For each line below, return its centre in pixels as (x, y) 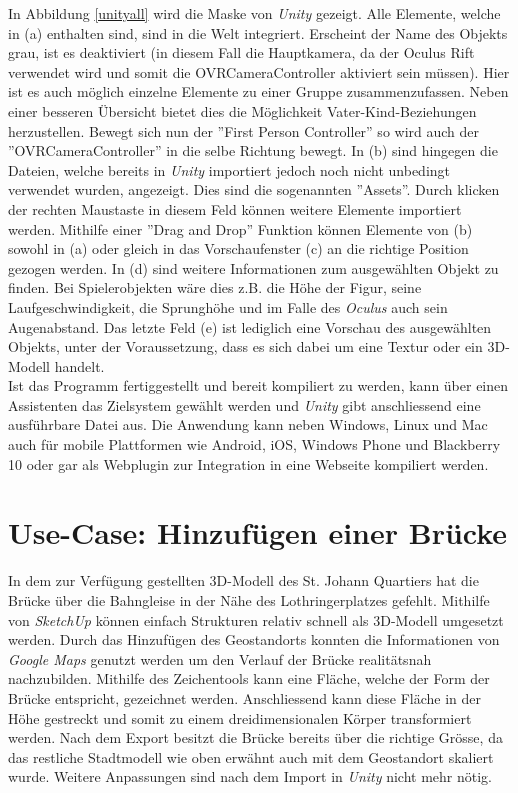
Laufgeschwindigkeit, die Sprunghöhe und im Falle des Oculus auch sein (228, 306)
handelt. (79, 365)
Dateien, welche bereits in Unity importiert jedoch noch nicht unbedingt (229, 169)
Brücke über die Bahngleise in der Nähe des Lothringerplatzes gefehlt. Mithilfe (249, 599)
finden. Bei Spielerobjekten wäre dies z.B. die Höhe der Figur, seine (215, 287)
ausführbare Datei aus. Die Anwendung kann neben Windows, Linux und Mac (248, 424)
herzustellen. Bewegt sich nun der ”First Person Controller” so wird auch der (244, 130)
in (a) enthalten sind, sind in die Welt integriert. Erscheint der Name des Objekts (258, 32)
